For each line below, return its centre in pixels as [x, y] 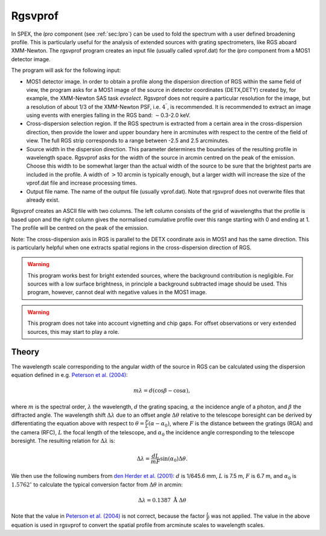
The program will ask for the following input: [66, 70]
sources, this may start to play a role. [73, 332]
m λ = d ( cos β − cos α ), [161, 391]
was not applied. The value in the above [260, 516]
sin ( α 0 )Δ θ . [174, 459]
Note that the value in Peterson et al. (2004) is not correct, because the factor [108, 516]
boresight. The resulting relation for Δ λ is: [63, 441]
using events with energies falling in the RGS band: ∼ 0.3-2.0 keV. [108, 116]
